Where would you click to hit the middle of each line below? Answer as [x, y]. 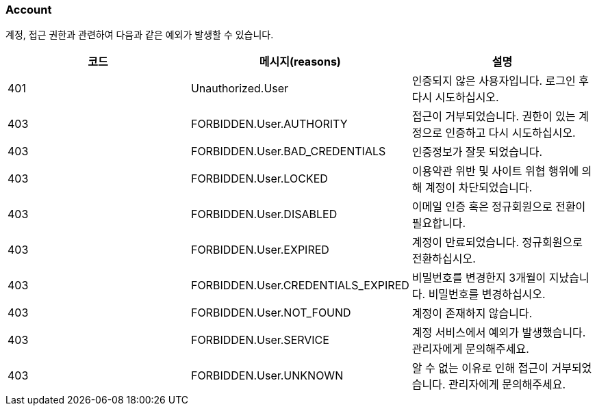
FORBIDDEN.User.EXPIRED [260, 250]
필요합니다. [439, 223]
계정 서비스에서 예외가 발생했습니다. [499, 333]
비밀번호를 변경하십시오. [487, 294]
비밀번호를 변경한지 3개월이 [479, 278]
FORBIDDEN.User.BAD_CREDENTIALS [288, 151]
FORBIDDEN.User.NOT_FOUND [271, 313]
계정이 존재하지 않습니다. [472, 314]
